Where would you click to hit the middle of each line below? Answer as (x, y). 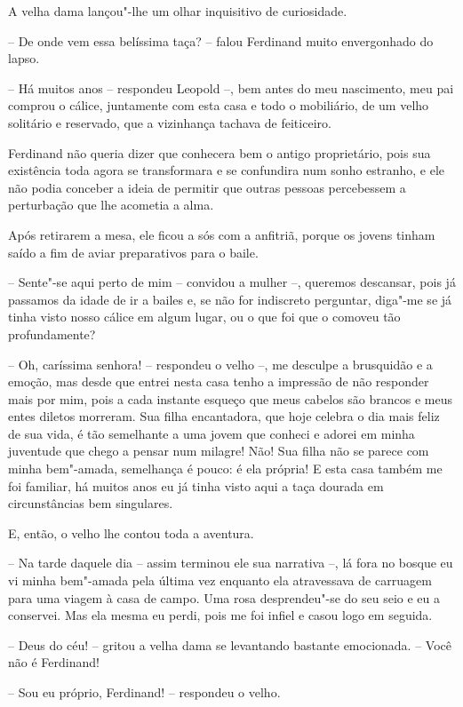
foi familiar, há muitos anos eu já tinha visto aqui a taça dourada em (196, 485)
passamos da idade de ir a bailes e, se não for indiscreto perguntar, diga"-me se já (230, 299)
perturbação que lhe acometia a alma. (111, 205)
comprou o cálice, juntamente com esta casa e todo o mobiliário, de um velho (219, 105)
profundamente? (52, 334)
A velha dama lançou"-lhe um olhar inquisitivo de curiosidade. (178, 11)
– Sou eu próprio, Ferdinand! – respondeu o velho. (144, 692)
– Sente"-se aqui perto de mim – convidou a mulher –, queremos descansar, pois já (232, 282)
